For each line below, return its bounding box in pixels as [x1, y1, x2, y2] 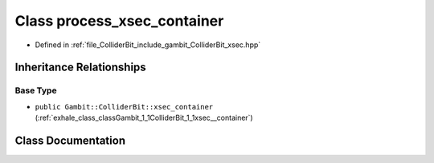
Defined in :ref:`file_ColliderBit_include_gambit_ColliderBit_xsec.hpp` [35, 40, 261, 50]
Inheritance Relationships [14, 61, 146, 74]
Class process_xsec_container [14, 12, 224, 30]
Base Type [14, 85, 57, 96]
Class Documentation [14, 133, 126, 147]
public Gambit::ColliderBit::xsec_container [35, 102, 214, 111]
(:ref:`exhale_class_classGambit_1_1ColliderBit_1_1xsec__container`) [35, 113, 253, 123]
